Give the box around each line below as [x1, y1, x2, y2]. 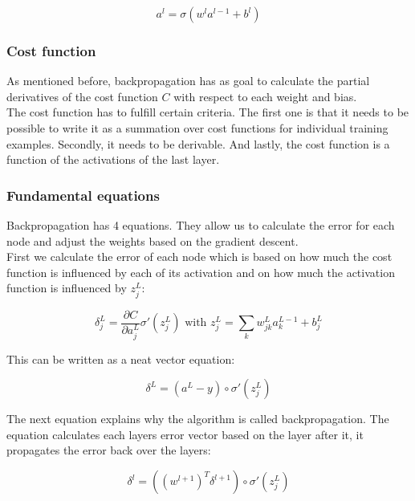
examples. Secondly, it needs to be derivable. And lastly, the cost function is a [6, 135, 390, 152]
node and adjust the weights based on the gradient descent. [6, 232, 299, 249]
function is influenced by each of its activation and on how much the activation [6, 263, 395, 280]
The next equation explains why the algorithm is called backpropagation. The [6, 410, 389, 427]
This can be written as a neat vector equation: [6, 350, 235, 367]
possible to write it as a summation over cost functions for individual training [6, 120, 389, 136]
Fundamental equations [6, 185, 160, 205]
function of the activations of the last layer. [6, 151, 220, 168]
